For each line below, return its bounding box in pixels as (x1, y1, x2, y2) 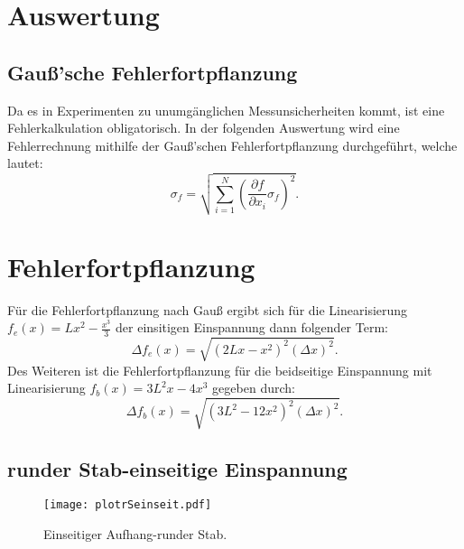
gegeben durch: (212, 378, 295, 397)
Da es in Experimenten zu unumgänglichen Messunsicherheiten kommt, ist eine (7, 100, 445, 119)
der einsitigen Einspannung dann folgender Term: (116, 318, 388, 337)
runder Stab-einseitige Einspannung (7, 454, 348, 482)
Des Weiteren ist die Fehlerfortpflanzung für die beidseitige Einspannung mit (7, 360, 432, 379)
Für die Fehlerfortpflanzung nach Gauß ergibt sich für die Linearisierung (7, 300, 408, 319)
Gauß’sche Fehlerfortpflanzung (7, 58, 298, 86)
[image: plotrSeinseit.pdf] (43, 498, 212, 512)
